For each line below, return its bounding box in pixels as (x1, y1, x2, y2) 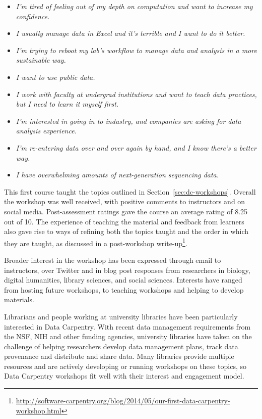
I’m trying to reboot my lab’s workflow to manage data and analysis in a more (16, 44, 257, 55)
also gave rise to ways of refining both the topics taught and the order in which (4, 226, 249, 237)
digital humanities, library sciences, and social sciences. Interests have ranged (4, 274, 242, 285)
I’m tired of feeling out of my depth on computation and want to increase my (16, 1, 253, 11)
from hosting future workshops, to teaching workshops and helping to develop (4, 284, 244, 295)
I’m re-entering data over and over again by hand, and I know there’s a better (16, 142, 256, 153)
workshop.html (16, 405, 61, 415)
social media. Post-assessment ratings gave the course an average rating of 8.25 (4, 206, 248, 216)
